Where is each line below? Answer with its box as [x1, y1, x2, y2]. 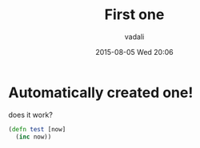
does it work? [8, 110, 54, 119]
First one [104, 6, 165, 24]
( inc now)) [15, 133, 52, 141]
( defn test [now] [8, 125, 66, 133]
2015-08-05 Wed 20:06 [95, 47, 174, 56]
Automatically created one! [8, 84, 194, 101]
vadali [124, 32, 145, 41]
